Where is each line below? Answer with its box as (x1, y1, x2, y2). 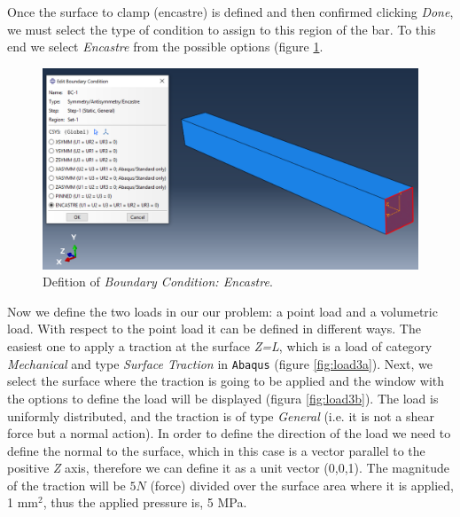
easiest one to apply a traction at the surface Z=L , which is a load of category (7, 337, 433, 356)
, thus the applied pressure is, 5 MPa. (43, 493, 247, 512)
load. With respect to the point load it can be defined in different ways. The (7, 319, 421, 338)
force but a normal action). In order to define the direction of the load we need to (7, 424, 451, 443)
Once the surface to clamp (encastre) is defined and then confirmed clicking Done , (7, 3, 454, 20)
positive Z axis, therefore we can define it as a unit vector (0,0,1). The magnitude (7, 458, 449, 477)
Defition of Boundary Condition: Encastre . (43, 272, 273, 291)
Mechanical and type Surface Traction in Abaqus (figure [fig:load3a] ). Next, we (7, 354, 433, 372)
